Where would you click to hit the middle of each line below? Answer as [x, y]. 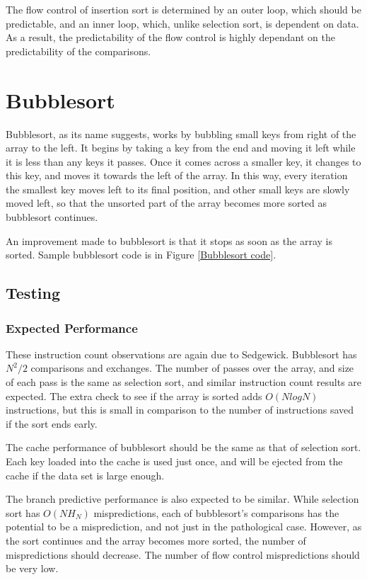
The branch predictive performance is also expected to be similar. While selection [182, 499]
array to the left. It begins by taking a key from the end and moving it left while [181, 148]
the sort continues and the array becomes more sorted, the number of [156, 540]
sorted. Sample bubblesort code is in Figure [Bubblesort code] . [141, 255]
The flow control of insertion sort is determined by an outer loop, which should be [183, 9]
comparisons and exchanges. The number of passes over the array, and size [192, 368]
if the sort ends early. [52, 423]
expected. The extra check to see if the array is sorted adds [134, 396]
